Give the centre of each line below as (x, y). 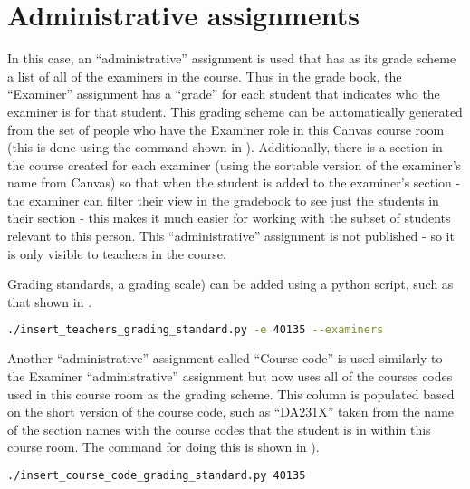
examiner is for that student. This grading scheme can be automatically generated (235, 111)
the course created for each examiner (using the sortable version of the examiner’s (235, 164)
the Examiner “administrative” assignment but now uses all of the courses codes (230, 375)
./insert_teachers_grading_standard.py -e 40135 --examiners (196, 330)
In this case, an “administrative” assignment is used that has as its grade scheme (232, 58)
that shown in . (50, 301)
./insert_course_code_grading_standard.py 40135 (157, 475)
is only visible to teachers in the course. (117, 253)
